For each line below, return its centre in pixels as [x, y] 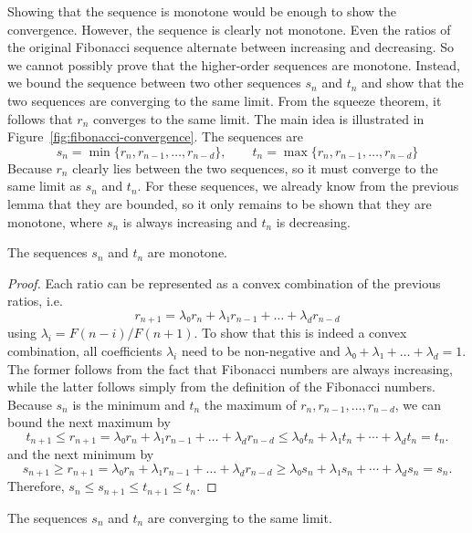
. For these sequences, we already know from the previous [298, 186]
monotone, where [55, 221]
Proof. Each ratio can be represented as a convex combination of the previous [224, 282]
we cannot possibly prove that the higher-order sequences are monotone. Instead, [234, 64]
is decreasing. [313, 221]
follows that [40, 118]
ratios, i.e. [35, 301]
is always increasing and [190, 221]
